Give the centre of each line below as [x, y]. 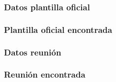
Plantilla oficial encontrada [58, 29]
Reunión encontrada [45, 74]
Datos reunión [33, 52]
